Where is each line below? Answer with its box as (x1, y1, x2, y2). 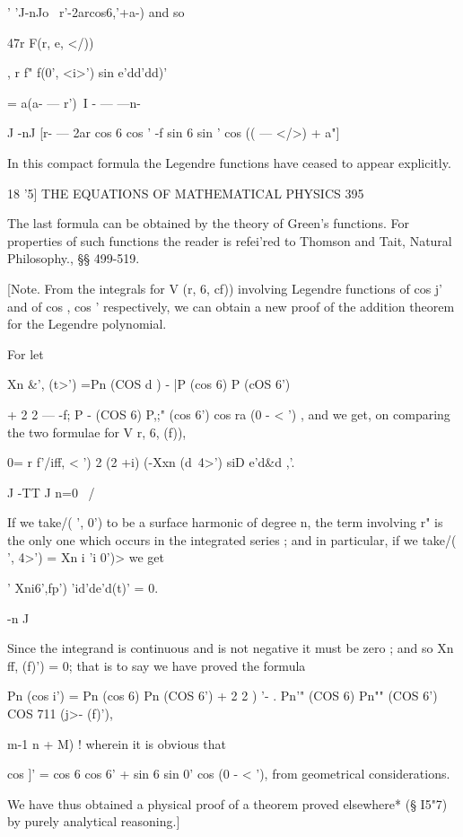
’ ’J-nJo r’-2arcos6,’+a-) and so (7, 3, 185, 21)
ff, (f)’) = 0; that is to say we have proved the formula (7, 656, 306, 674)
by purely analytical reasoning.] (7, 812, 180, 831)
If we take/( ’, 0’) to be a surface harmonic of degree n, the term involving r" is (7, 513, 443, 532)
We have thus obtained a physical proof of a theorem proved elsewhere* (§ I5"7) (7, 794, 448, 813)
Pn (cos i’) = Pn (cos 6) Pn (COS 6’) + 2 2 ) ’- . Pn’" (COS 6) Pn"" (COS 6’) (7, 686, 438, 705)
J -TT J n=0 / (7, 482, 95, 501)
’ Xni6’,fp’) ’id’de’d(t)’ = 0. (7, 578, 159, 597)
